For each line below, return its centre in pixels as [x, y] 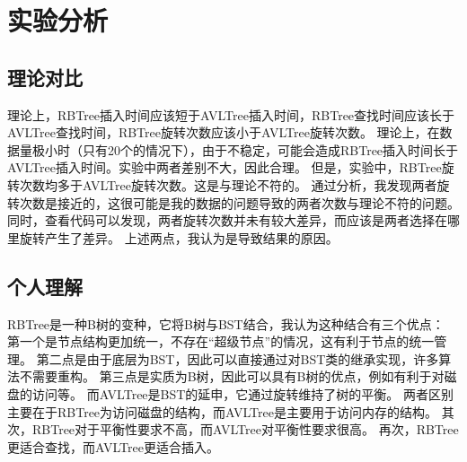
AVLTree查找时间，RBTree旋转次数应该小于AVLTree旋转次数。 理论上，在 [224, 132]
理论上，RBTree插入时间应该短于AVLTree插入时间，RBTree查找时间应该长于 [231, 114]
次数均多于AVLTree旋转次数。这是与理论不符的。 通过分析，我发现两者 [228, 184]
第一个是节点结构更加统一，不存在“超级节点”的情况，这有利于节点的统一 [221, 341]
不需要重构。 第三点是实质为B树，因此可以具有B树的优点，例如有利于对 [232, 376]
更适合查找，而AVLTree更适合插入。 [113, 446]
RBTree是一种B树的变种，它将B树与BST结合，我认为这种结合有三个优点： [226, 323]
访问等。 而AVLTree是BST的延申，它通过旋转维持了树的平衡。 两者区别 [243, 393]
